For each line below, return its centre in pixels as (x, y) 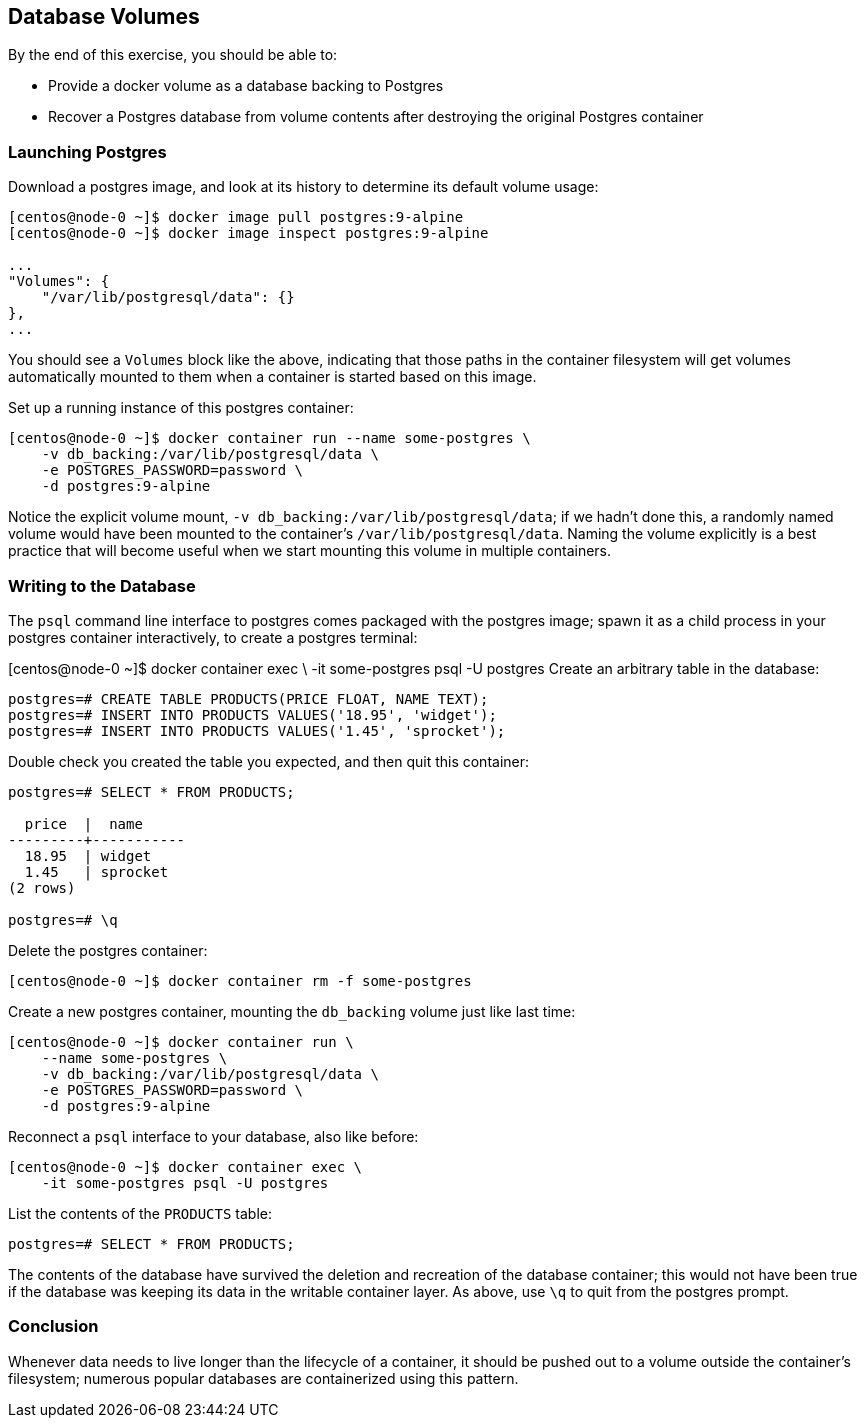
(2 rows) (42, 887)
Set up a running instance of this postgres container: (181, 408)
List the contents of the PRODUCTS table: (140, 1213)
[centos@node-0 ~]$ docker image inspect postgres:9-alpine (248, 233)
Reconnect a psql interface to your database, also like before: (213, 1136)
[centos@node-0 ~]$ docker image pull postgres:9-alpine (236, 217)
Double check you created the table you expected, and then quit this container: (269, 761)
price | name (83, 823)
